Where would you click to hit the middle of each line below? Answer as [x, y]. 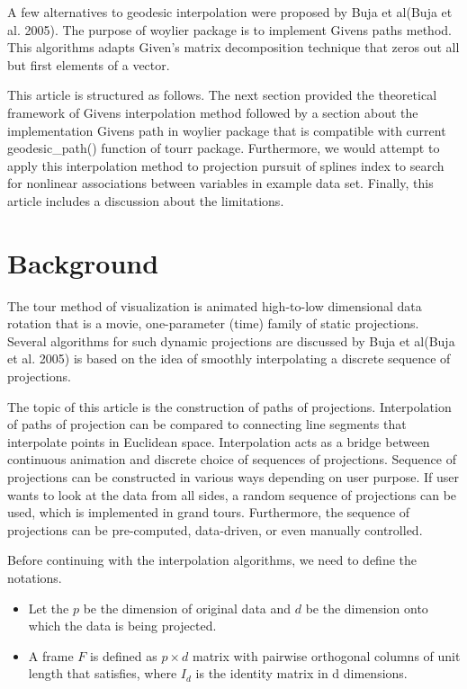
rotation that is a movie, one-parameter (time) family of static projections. [213, 323]
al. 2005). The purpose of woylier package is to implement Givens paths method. [229, 29]
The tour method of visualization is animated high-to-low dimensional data [215, 305]
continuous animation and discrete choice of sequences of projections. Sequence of [232, 459]
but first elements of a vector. [89, 64]
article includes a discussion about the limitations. [146, 200]
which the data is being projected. [122, 626]
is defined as [123, 655]
